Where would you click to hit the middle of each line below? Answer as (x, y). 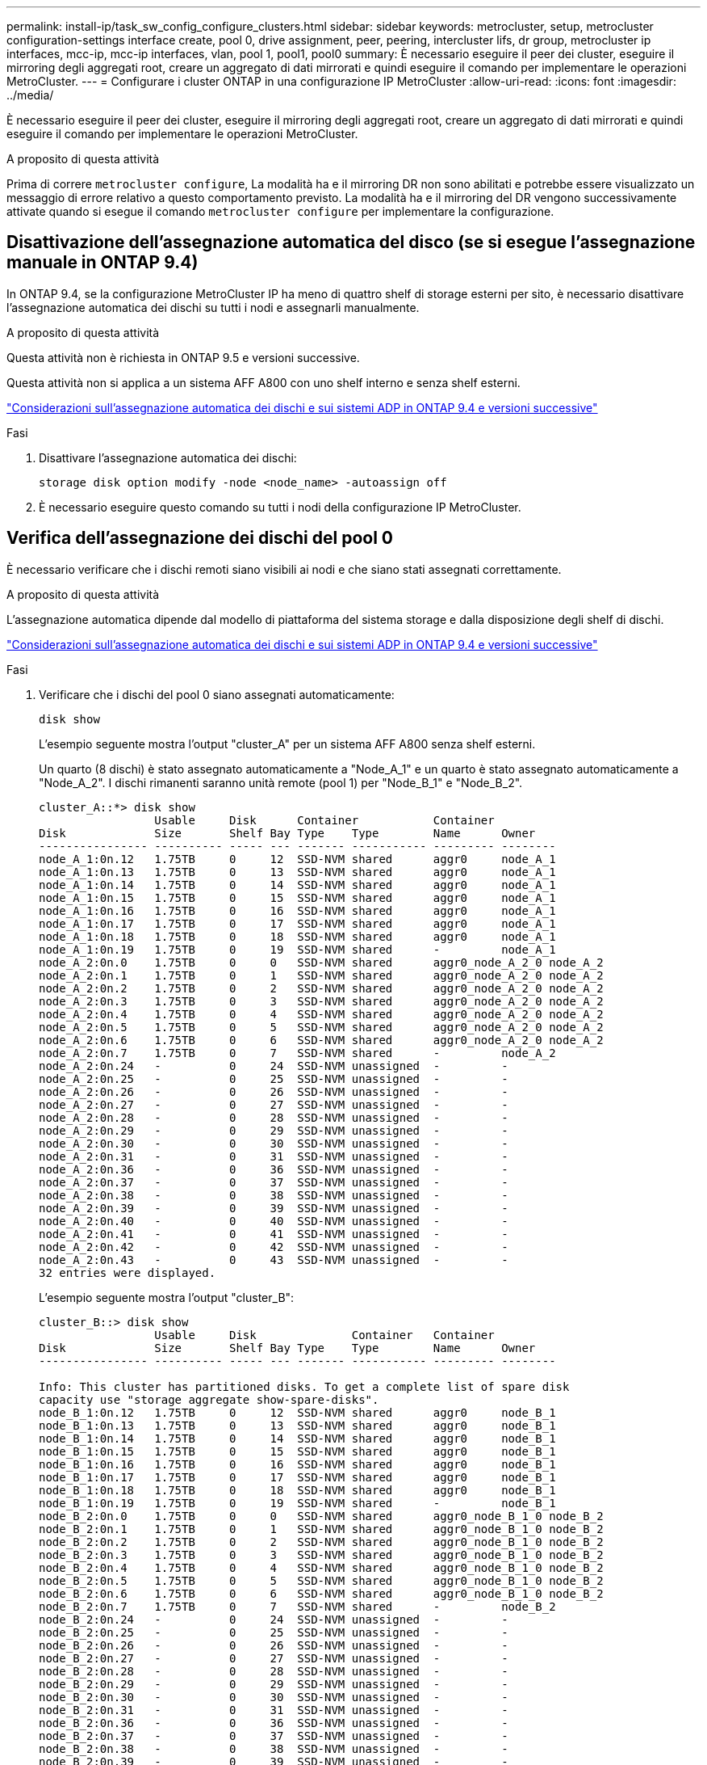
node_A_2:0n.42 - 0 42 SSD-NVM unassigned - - (274, 1247)
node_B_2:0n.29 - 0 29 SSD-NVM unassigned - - (274, 1684)
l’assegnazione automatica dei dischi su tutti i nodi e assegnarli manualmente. (213, 307)
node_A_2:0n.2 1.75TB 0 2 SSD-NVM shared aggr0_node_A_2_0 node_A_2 (321, 988)
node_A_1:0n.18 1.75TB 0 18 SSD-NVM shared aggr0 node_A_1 (297, 936)
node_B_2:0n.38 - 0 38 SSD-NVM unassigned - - (274, 1748)
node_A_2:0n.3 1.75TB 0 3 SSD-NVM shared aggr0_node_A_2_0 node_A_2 (321, 1001)
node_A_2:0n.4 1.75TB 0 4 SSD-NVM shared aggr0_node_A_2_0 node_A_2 (321, 1014)
